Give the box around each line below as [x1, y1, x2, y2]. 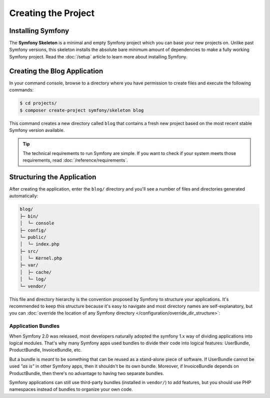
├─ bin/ [19, 213, 38, 219]
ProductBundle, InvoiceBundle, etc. [9, 347, 82, 353]
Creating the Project [9, 7, 95, 18]
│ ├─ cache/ [19, 269, 52, 275]
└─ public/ [19, 234, 46, 240]
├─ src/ [19, 248, 38, 254]
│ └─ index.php [19, 241, 60, 247]
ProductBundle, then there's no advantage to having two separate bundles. [9, 370, 164, 376]
